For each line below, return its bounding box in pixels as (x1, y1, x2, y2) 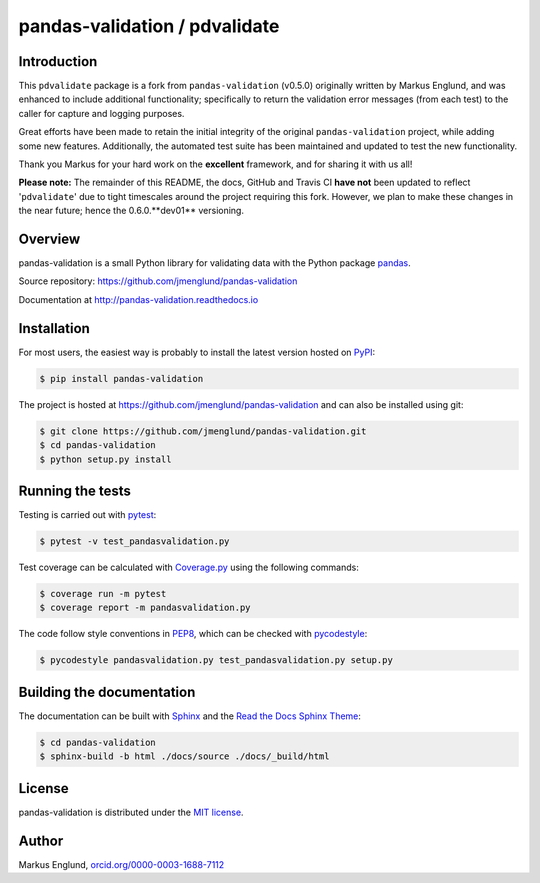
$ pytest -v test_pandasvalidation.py (39, 536, 230, 547)
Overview (18, 231, 81, 247)
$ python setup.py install (39, 453, 172, 465)
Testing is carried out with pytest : (18, 509, 157, 521)
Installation (18, 320, 90, 337)
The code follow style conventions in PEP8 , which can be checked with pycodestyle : (18, 628, 368, 640)
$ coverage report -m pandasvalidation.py (39, 602, 251, 614)
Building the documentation (18, 683, 196, 700)
